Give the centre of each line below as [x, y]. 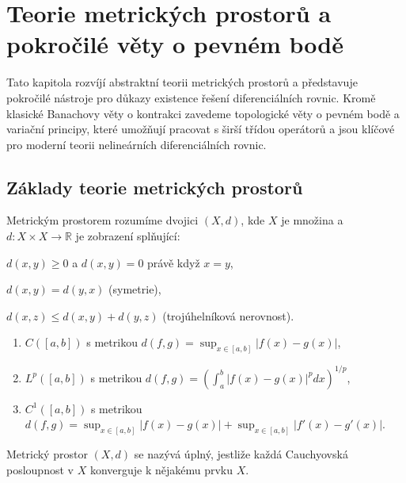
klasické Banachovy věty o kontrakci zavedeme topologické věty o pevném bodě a [203, 113]
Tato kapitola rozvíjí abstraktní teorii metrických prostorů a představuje [182, 82]
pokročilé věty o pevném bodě [175, 44]
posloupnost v [40, 469]
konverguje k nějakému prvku [161, 469]
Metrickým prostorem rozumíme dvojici [102, 220]
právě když [174, 262]
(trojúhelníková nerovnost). [228, 315]
